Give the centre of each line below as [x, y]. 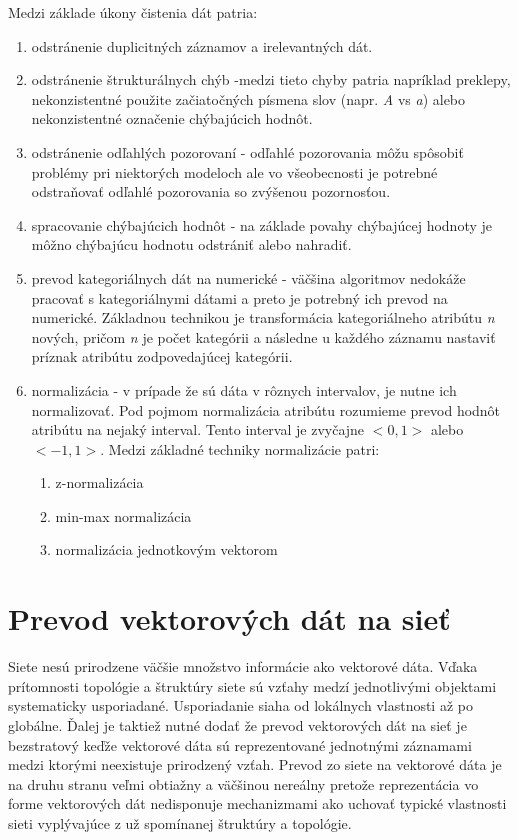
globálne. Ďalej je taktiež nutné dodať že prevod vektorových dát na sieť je [237, 724]
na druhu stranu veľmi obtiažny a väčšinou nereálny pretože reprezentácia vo [243, 783]
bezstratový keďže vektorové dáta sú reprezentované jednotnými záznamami [240, 744]
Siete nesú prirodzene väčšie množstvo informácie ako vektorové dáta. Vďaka [243, 666]
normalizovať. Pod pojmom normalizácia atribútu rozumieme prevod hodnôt [266, 409]
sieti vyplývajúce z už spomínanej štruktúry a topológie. [180, 822]
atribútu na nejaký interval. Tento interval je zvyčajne [198, 429]
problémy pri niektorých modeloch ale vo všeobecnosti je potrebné [234, 171]
